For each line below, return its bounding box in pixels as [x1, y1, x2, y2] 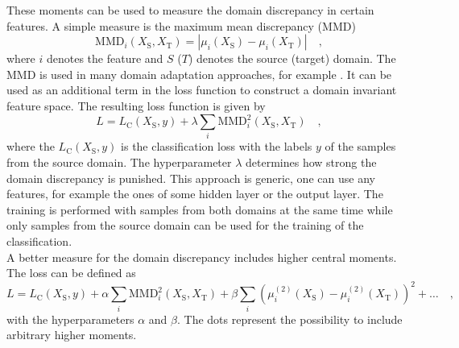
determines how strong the [246, 153, 377, 170]
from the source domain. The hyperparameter [6, 153, 232, 170]
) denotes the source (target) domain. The [188, 50, 396, 67]
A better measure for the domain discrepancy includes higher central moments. [6, 248, 397, 265]
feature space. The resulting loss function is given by [6, 97, 266, 114]
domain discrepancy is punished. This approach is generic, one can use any [6, 169, 375, 186]
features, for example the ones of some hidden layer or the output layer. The [6, 185, 383, 202]
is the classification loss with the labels [121, 138, 312, 155]
